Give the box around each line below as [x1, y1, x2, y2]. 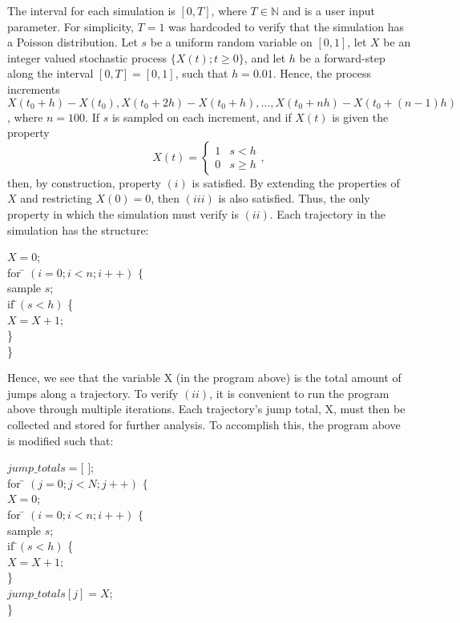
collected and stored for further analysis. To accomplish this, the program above [7, 416, 401, 433]
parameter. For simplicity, [7, 18, 134, 34]
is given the [332, 108, 389, 125]
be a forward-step [299, 49, 385, 66]
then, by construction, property [7, 174, 161, 191]
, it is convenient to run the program [209, 384, 389, 401]
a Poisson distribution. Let [7, 34, 138, 50]
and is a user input [282, 2, 375, 18]
